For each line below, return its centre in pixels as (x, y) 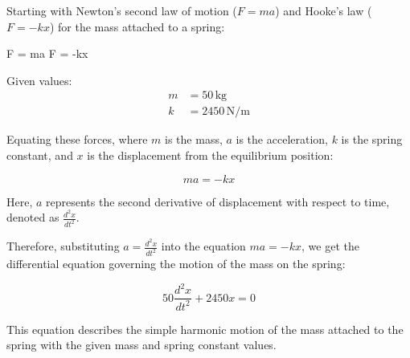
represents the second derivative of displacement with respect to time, (218, 201)
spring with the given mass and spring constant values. (141, 345)
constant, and (40, 155)
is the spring (372, 139)
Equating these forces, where (77, 139)
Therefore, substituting (63, 246)
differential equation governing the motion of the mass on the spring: (176, 264)
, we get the (330, 246)
